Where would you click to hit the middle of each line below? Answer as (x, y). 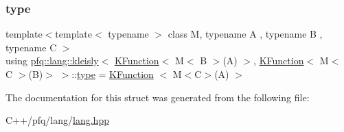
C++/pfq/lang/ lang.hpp (57, 120)
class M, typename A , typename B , (245, 34)
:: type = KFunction (113, 74)
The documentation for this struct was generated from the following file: (158, 97)
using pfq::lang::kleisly (52, 61)
